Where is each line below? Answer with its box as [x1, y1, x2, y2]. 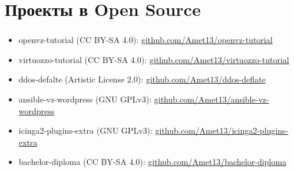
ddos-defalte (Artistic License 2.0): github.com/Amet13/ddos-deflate [18, 73, 266, 85]
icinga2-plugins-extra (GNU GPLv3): [18, 124, 153, 137]
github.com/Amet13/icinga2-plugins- [155, 124, 289, 137]
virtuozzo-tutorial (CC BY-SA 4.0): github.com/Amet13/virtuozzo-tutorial [18, 53, 289, 65]
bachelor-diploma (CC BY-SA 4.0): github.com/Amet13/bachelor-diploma [18, 156, 286, 168]
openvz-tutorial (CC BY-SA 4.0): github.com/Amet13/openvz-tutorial [18, 34, 273, 46]
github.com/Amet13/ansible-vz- [154, 93, 269, 105]
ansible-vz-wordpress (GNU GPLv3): [18, 93, 152, 105]
